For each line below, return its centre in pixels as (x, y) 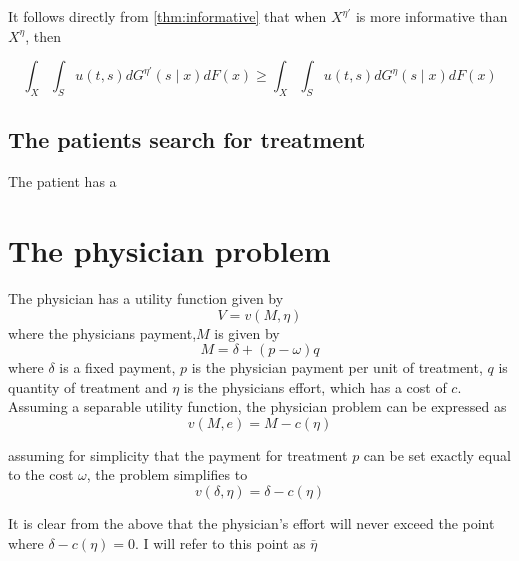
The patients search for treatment (187, 139)
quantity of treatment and (88, 386)
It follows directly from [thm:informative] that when (167, 16)
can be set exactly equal (437, 454)
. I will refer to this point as (220, 542)
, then (43, 35)
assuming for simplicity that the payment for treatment (178, 454)
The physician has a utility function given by (146, 297)
